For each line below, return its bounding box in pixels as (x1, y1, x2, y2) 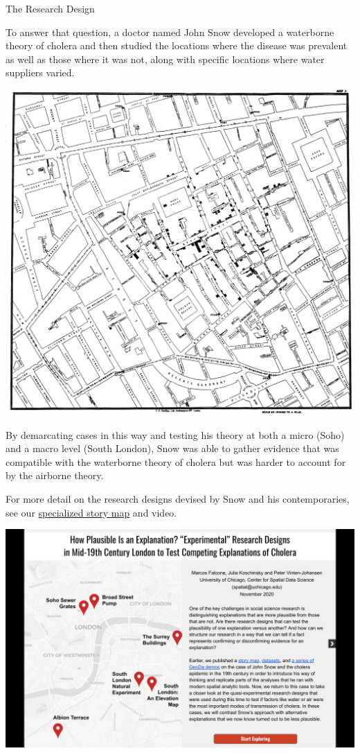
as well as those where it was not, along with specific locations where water (6, 51, 325, 66)
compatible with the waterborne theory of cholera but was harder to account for (6, 454, 346, 469)
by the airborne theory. (6, 468, 104, 483)
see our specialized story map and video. (6, 505, 177, 519)
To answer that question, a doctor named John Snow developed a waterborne (6, 24, 334, 39)
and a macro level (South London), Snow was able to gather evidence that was (6, 441, 339, 456)
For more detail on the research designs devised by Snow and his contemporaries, (6, 491, 350, 505)
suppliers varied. (6, 65, 75, 80)
